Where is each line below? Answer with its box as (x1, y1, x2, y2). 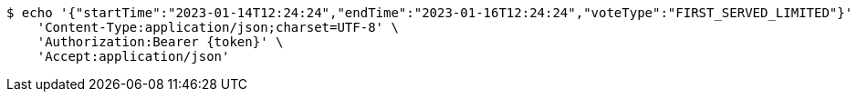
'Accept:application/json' (37, 49, 230, 64)
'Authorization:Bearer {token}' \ (37, 35, 284, 49)
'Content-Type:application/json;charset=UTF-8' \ (37, 20, 399, 35)
